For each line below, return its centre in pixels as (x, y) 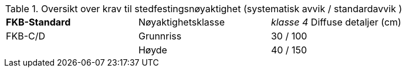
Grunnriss (160, 36)
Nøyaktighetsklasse (182, 22)
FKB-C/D (26, 36)
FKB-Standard (38, 22)
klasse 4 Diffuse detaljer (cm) (336, 22)
